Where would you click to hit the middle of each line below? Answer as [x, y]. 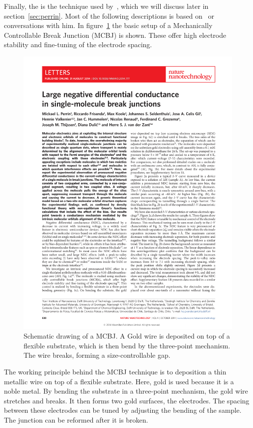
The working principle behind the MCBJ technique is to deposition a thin [115, 371]
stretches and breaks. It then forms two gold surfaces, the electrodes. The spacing [127, 400]
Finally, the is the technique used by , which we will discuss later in [106, 6]
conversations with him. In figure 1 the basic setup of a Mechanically [108, 25]
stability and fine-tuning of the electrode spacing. [78, 44]
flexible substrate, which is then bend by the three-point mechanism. [127, 345]
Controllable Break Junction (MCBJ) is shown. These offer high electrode [115, 35]
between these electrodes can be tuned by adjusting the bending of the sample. [123, 410]
